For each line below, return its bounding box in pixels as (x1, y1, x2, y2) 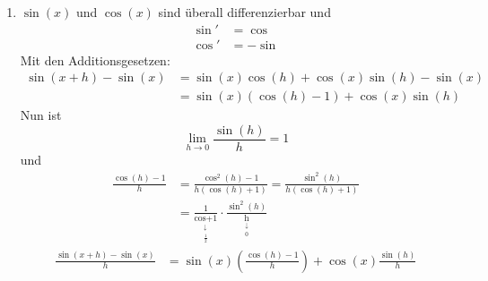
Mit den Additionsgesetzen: (20, 50, 170, 69)
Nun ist (20, 106, 62, 124)
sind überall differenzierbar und (158, 3, 331, 21)
